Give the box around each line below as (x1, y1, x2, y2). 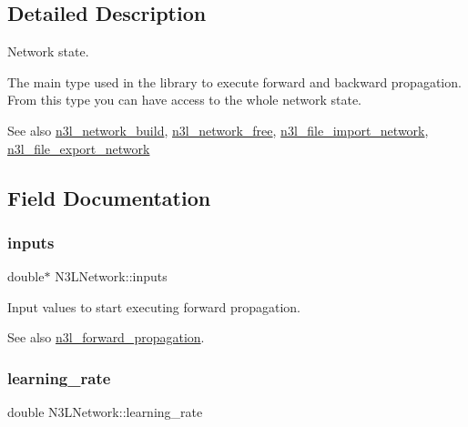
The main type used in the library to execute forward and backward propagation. (7, 72, 462, 91)
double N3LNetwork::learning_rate (7, 402, 203, 422)
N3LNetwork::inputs (55, 267, 168, 286)
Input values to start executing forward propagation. (7, 297, 300, 316)
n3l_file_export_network (7, 138, 150, 158)
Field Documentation (7, 183, 211, 211)
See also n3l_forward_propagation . (7, 328, 205, 347)
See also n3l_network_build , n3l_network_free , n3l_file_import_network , (7, 120, 429, 139)
